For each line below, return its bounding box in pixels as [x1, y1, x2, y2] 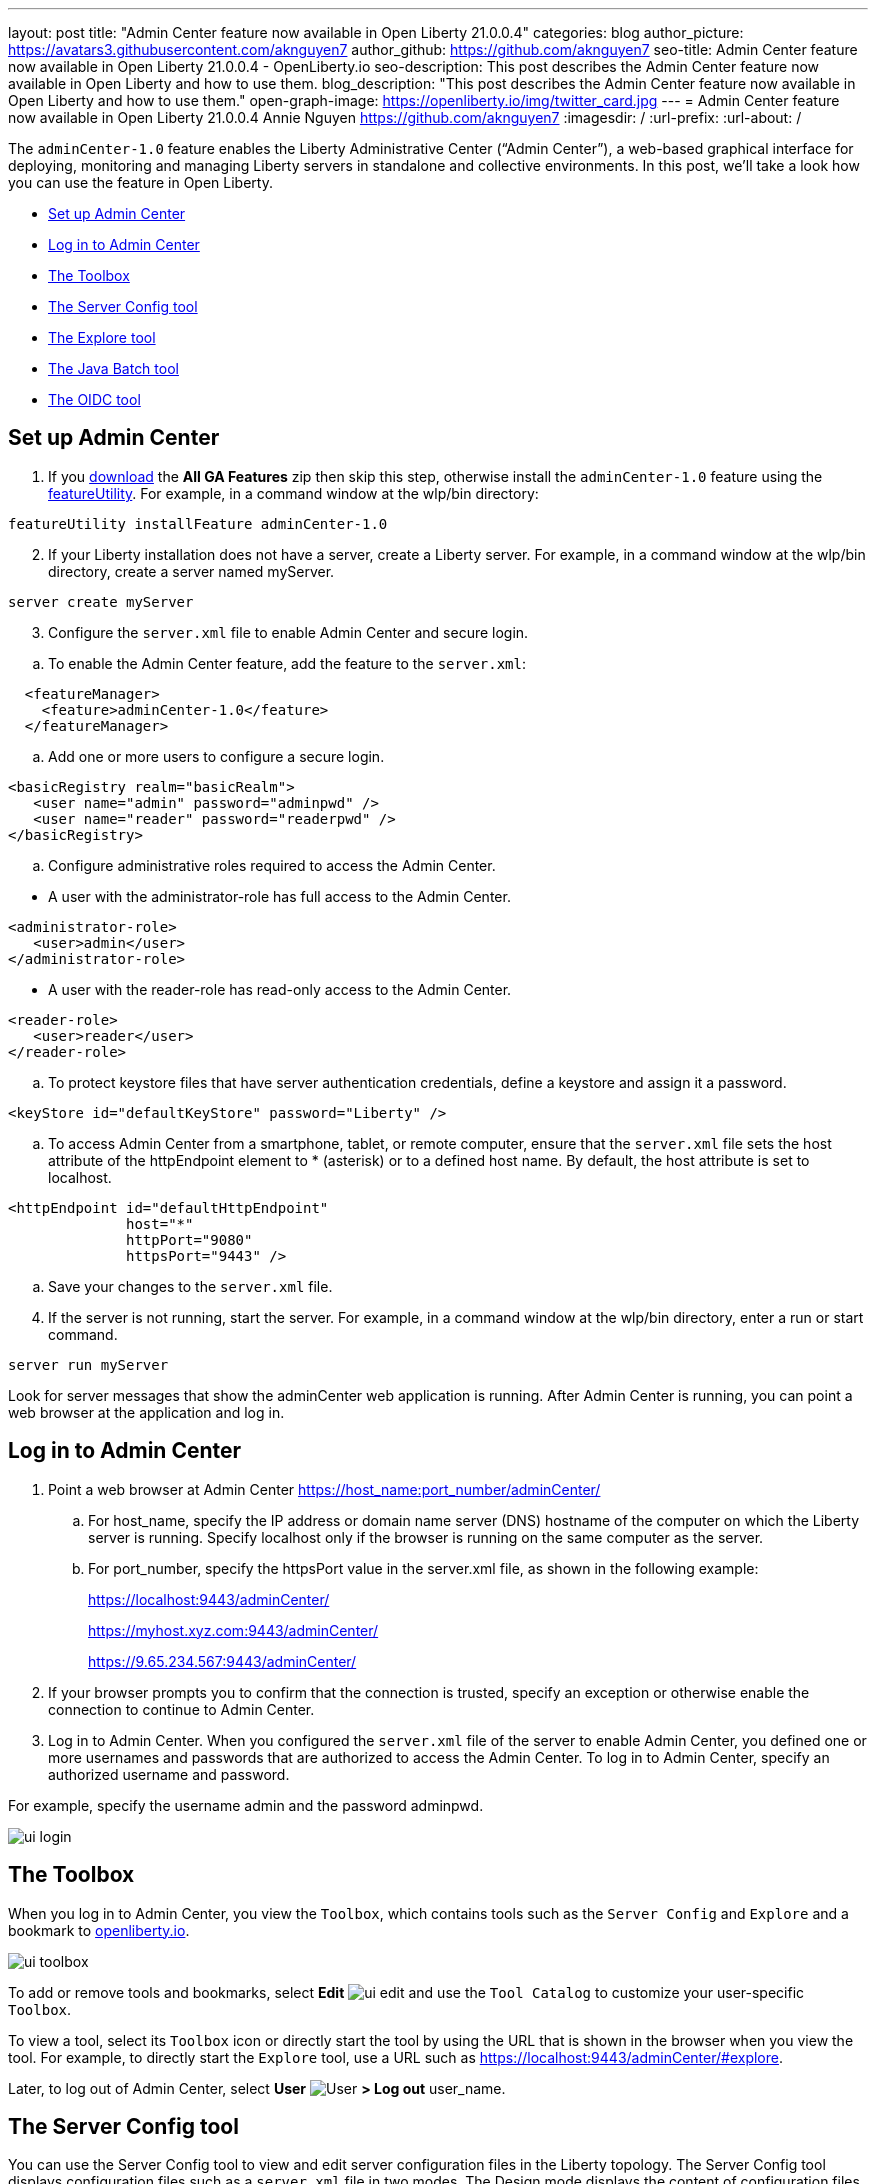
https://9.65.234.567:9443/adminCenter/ [88, 1652, 357, 1670]
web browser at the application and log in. [8, 1403, 285, 1421]
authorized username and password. [48, 1765, 290, 1783]
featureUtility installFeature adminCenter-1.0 [8, 515, 388, 532]
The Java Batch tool [48, 360, 179, 377]
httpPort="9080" [126, 1231, 253, 1248]
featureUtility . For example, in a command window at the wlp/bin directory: [48, 484, 539, 502]
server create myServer [8, 593, 194, 610]
